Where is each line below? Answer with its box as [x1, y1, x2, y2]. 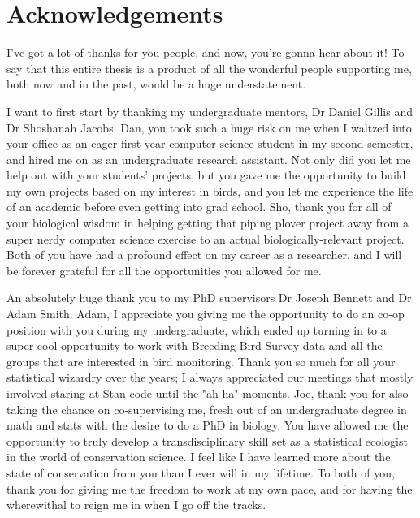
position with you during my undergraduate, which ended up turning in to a [6, 321, 387, 338]
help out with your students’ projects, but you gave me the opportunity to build [6, 166, 406, 183]
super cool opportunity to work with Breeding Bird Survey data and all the [6, 337, 383, 354]
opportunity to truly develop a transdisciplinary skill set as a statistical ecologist [6, 432, 408, 449]
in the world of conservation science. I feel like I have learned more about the [6, 448, 391, 465]
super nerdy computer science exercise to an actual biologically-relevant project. [6, 230, 405, 247]
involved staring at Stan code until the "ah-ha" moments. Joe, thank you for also [6, 385, 409, 401]
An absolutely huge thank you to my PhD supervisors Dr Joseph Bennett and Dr [6, 289, 412, 306]
